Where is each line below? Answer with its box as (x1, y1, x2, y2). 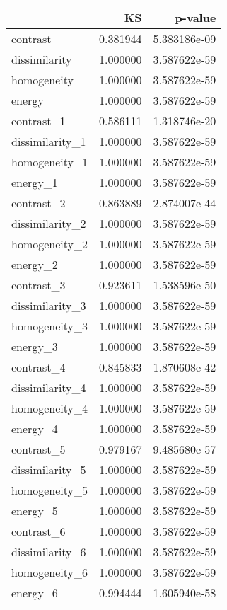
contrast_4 (11, 359, 66, 375)
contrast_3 (11, 277, 66, 293)
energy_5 (11, 502, 58, 519)
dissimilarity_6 (11, 543, 86, 560)
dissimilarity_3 (11, 297, 86, 313)
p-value (175, 9, 216, 25)
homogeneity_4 (11, 400, 88, 416)
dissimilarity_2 (11, 215, 86, 231)
